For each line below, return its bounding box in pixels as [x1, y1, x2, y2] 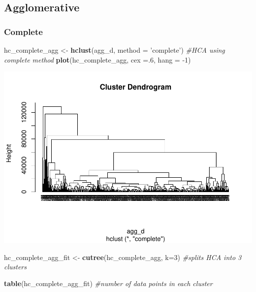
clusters [4, 261, 27, 272]
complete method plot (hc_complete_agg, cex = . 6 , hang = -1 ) [4, 54, 191, 65]
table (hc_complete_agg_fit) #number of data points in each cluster [4, 278, 213, 288]
